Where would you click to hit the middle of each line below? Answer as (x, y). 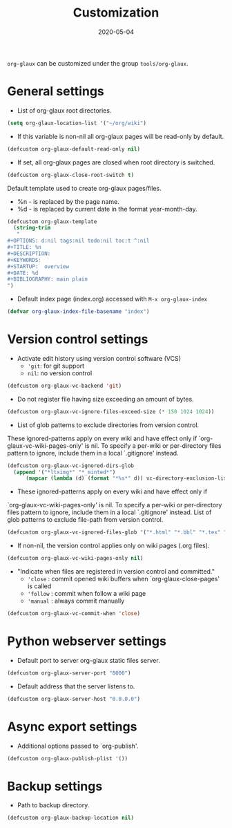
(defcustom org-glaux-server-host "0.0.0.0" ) (74, 699)
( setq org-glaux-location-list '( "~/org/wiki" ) (77, 123)
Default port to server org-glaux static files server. (88, 660)
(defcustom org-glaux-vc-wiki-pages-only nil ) (75, 558)
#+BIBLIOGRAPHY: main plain (48, 279)
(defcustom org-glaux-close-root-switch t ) (71, 175)
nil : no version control (60, 373)
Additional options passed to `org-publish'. (78, 746)
